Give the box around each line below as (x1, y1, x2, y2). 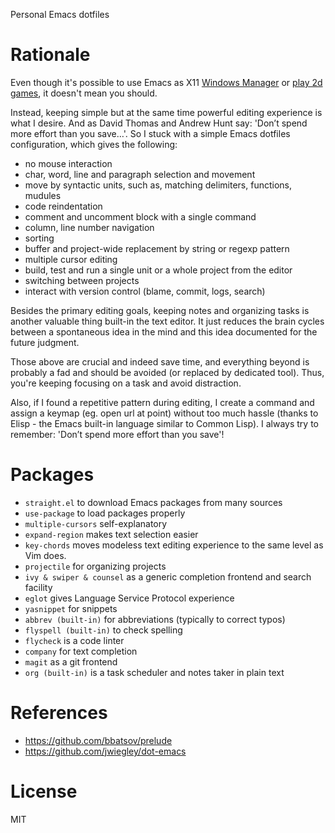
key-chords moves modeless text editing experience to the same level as (24, 539, 324, 551)
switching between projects (24, 274, 140, 286)
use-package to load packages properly (24, 507, 186, 519)
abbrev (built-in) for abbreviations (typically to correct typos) (24, 613, 286, 625)
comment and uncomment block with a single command (24, 210, 257, 223)
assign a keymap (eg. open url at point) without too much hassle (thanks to (10, 407, 319, 419)
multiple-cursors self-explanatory (24, 517, 168, 529)
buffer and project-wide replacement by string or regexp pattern (24, 242, 290, 254)
